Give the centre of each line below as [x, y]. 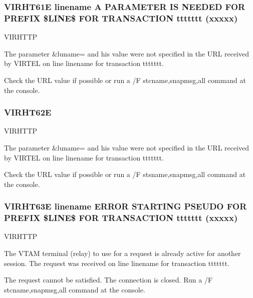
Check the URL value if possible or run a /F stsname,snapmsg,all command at [125, 174]
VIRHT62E [28, 112]
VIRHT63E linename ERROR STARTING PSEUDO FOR [125, 206]
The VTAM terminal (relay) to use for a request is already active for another [122, 253]
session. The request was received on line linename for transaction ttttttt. [117, 263]
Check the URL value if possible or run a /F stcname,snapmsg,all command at [125, 80]
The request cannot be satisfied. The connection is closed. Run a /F [108, 280]
